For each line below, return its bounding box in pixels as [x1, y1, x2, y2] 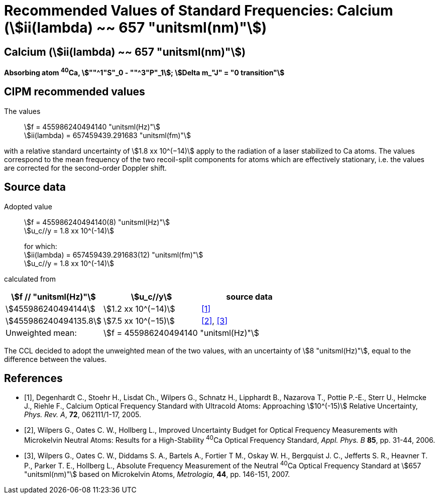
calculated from [4, 274, 56, 283]
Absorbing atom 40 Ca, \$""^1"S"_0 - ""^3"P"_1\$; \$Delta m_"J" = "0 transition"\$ [4, 67, 285, 77]
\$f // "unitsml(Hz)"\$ [11, 291, 96, 302]
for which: [24, 241, 57, 251]
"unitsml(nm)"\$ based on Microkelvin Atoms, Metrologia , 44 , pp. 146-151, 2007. [24, 469, 290, 478]
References [4, 371, 63, 385]
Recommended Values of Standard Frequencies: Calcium [4, 2, 393, 19]
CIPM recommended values [4, 85, 145, 98]
